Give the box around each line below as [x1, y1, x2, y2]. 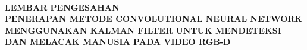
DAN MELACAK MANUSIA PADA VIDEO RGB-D [5, 35, 231, 48]
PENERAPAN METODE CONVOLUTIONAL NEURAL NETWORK [5, 12, 302, 25]
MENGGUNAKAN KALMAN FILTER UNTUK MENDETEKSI [5, 24, 281, 36]
